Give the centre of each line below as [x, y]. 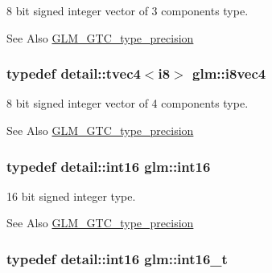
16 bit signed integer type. [71, 196]
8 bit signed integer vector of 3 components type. [128, 10]
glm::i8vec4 [229, 73]
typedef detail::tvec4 [74, 73]
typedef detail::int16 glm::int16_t [117, 258]
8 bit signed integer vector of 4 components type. [128, 103]
